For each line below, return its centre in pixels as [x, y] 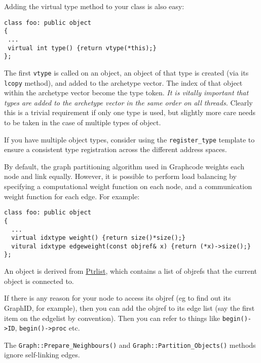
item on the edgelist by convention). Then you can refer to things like [112, 318]
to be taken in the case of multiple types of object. [83, 122]
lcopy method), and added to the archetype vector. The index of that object [123, 82]
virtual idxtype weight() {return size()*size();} [98, 238]
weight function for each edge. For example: [72, 196]
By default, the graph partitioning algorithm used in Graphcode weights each [124, 166]
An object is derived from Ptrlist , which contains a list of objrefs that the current [131, 271]
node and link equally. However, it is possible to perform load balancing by [120, 176]
